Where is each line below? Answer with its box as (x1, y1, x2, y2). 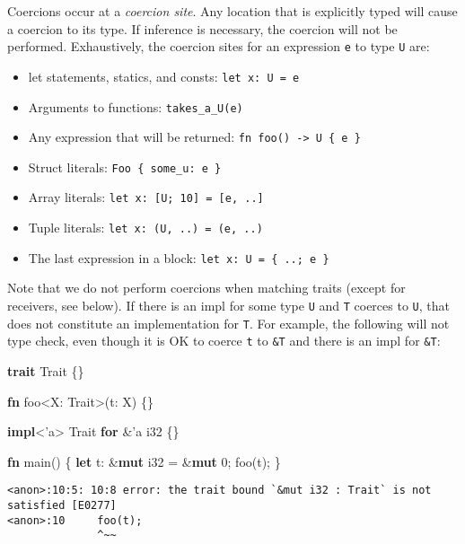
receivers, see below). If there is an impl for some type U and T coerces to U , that (7, 296, 450, 315)
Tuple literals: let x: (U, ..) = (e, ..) (28, 218, 263, 237)
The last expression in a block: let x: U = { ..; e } (28, 248, 329, 267)
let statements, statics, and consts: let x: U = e (28, 66, 300, 85)
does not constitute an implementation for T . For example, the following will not (7, 313, 450, 332)
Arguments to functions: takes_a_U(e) (28, 97, 243, 116)
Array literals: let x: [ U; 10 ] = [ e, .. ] (28, 188, 264, 206)
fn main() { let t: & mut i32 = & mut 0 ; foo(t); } (7, 452, 281, 470)
